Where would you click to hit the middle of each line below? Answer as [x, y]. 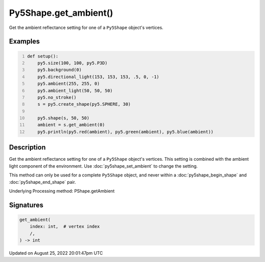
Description [27, 147]
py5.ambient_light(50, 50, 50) [75, 90]
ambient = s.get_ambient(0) [71, 125]
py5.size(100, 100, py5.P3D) [73, 63]
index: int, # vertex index [65, 227]
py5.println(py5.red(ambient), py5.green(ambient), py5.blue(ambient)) [125, 132]
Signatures [26, 205]
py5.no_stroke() [57, 97]
